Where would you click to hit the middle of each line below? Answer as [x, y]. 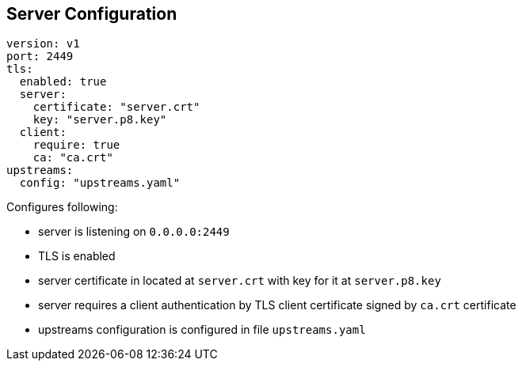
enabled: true [63, 82]
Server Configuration [92, 14]
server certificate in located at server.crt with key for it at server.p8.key [240, 281]
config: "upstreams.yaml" [100, 183]
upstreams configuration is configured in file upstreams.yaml [202, 330]
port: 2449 [40, 57]
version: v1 [43, 44]
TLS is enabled [77, 256]
